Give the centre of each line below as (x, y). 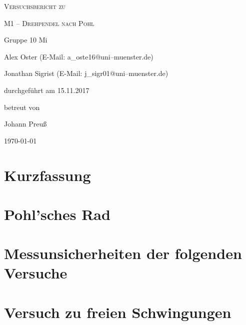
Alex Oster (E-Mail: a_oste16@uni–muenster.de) (79, 56)
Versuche (36, 273)
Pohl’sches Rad (57, 214)
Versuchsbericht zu (35, 6)
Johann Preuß (25, 124)
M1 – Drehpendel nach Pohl (49, 23)
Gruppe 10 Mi (26, 40)
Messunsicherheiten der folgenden (123, 253)
